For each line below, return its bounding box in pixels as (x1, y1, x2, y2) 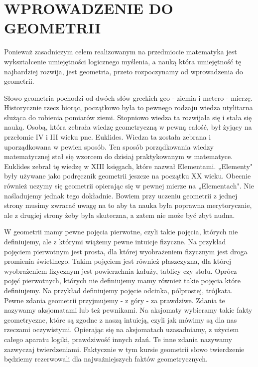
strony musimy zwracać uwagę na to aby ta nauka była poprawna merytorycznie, (4, 200, 252, 210)
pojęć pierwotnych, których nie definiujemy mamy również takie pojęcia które (4, 275, 241, 286)
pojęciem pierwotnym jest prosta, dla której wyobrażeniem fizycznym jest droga (4, 246, 248, 256)
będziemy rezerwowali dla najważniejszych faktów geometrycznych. (4, 354, 208, 364)
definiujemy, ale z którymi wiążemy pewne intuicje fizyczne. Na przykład (4, 236, 226, 246)
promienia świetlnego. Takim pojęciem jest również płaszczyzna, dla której (4, 256, 232, 266)
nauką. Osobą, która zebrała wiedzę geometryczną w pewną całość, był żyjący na (4, 122, 252, 132)
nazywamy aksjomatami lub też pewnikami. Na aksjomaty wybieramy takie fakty (4, 305, 253, 315)
